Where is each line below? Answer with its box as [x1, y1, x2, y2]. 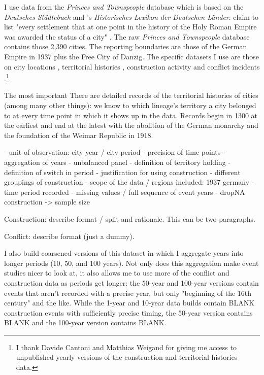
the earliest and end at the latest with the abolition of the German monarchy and [4, 120, 258, 130]
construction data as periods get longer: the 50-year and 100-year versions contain [4, 277, 259, 288]
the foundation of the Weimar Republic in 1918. [4, 129, 153, 140]
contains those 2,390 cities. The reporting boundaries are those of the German [4, 41, 247, 52]
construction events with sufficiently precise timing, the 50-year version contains [4, 307, 253, 318]
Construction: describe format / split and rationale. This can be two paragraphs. [4, 213, 255, 224]
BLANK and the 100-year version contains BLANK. [4, 317, 167, 328]
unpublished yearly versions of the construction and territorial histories [16, 352, 238, 362]
